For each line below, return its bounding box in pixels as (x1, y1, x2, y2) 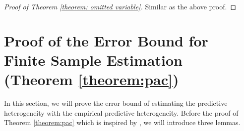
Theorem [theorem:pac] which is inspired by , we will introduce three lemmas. (4, 117, 241, 128)
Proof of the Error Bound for (4, 30, 208, 50)
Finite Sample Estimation (4, 49, 183, 70)
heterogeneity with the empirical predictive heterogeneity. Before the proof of (4, 107, 239, 118)
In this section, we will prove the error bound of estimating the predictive (4, 98, 228, 108)
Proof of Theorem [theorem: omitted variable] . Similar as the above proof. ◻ (4, 1, 237, 11)
